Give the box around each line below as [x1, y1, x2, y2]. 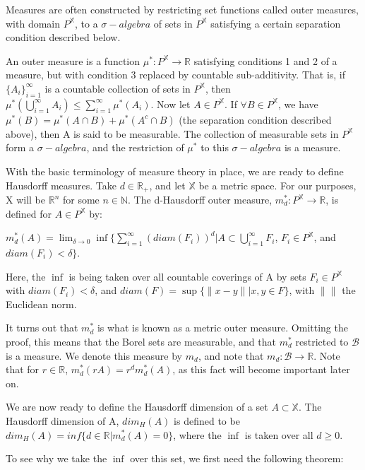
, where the [173, 427, 222, 442]
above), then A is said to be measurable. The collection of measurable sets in [6, 126, 339, 141]
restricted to [295, 334, 349, 348]
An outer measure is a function [6, 53, 140, 68]
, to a [75, 16, 98, 30]
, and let [149, 177, 186, 192]
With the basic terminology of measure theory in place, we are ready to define [6, 163, 344, 178]
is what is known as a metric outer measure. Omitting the [97, 320, 348, 335]
